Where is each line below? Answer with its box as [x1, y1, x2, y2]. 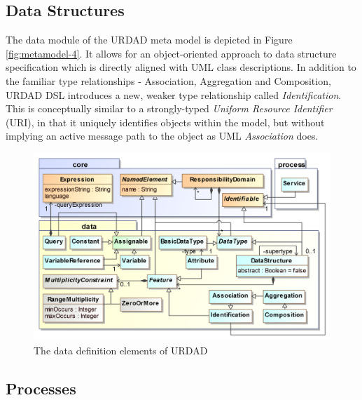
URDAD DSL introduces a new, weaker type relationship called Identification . [6, 87, 342, 102]
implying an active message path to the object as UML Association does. [6, 128, 319, 143]
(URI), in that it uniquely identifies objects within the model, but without [6, 114, 325, 129]
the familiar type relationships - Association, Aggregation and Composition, [6, 73, 331, 88]
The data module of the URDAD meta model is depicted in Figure [6, 32, 293, 47]
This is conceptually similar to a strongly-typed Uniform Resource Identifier [6, 101, 333, 116]
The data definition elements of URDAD [34, 342, 208, 357]
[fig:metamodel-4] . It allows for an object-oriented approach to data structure [6, 46, 337, 60]
